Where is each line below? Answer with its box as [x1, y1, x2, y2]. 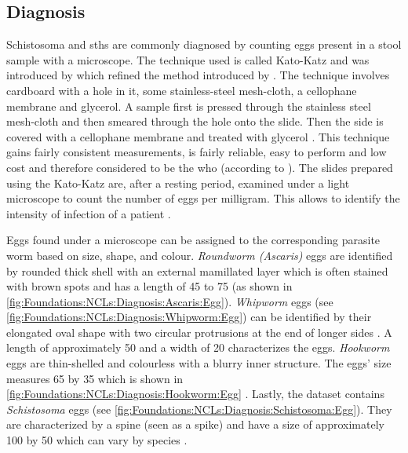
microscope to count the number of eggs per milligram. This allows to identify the [6, 190, 400, 206]
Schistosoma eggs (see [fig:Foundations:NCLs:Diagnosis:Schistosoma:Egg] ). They [6, 400, 392, 417]
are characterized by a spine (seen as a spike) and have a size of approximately [6, 416, 384, 433]
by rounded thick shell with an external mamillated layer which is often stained [6, 262, 388, 279]
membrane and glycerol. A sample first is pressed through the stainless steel [6, 97, 371, 114]
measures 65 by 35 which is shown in [6, 370, 184, 386]
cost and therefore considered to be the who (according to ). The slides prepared [6, 159, 393, 175]
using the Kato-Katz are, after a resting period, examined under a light [6, 174, 350, 191]
